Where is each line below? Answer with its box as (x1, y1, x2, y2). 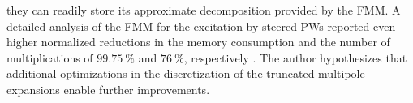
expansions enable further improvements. (6, 80, 210, 97)
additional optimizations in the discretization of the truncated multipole (6, 65, 365, 82)
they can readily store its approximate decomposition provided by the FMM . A (6, 2, 401, 18)
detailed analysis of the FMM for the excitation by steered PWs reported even (6, 17, 396, 34)
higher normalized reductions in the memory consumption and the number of (6, 33, 390, 50)
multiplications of (6, 49, 93, 66)
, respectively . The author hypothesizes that (183, 49, 407, 66)
